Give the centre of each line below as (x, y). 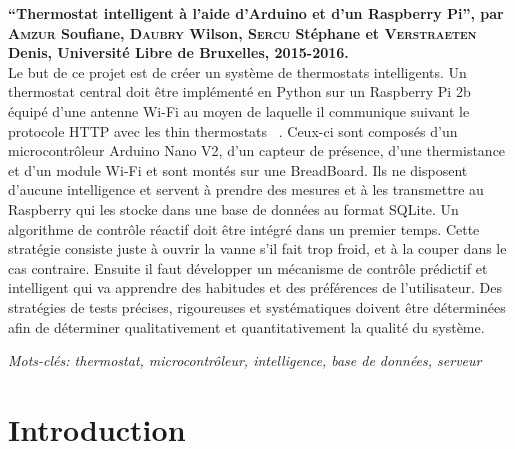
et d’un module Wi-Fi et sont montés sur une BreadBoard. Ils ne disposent (238, 169)
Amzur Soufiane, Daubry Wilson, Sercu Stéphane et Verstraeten (242, 32)
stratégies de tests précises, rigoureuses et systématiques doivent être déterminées (257, 306)
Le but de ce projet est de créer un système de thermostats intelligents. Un (237, 71)
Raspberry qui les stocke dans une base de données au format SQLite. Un (233, 208)
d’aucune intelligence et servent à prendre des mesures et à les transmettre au (246, 189)
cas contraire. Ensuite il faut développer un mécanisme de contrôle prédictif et (248, 267)
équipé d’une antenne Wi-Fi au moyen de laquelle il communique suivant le (239, 110)
